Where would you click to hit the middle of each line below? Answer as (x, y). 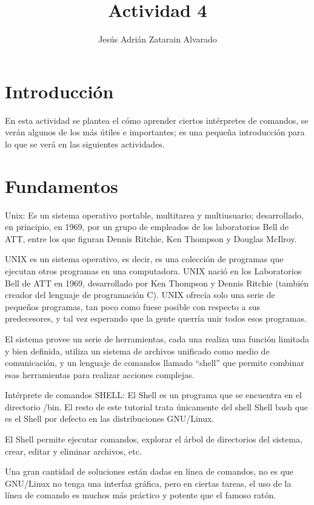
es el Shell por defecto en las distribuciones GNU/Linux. (110, 419)
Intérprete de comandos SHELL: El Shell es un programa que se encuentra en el (154, 395)
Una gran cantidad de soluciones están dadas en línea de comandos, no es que (149, 471)
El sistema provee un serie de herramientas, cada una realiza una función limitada (157, 338)
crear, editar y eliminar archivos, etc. (73, 451)
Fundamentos (62, 185)
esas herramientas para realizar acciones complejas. (100, 374)
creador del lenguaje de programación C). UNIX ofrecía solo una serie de (140, 295)
